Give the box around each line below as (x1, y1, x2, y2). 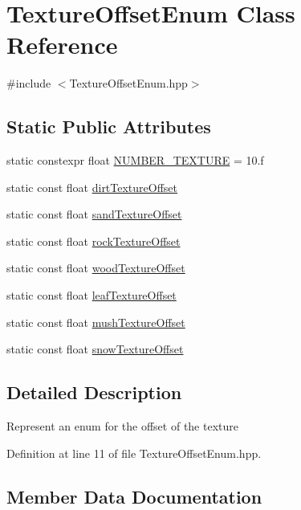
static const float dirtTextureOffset (6, 178, 178, 195)
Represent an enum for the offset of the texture (6, 418, 238, 435)
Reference (6, 28, 118, 61)
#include (6, 75, 51, 92)
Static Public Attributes (6, 114, 211, 139)
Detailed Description (6, 380, 182, 405)
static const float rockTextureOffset (6, 232, 181, 249)
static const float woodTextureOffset (6, 259, 185, 276)
